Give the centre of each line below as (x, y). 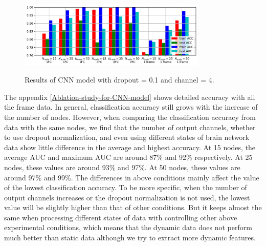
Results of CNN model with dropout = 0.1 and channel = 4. (119, 80)
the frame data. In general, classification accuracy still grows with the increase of (131, 107)
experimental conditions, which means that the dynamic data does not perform (128, 227)
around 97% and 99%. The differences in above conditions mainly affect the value (132, 177)
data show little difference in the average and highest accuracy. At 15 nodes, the (130, 147)
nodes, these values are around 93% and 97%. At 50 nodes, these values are (122, 167)
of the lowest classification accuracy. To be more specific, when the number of (126, 187)
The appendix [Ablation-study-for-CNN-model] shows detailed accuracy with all (130, 97)
